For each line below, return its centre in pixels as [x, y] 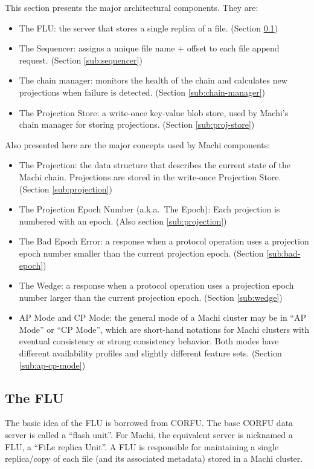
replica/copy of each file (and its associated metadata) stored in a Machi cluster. [154, 458]
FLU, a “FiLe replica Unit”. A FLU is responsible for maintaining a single [142, 446]
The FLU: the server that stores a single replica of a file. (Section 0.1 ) [149, 28]
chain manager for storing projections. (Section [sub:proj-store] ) [137, 124]
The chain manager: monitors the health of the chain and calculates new [153, 80]
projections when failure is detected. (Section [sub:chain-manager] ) [142, 92]
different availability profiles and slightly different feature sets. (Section [150, 353]
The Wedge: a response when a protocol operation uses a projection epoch [156, 285]
